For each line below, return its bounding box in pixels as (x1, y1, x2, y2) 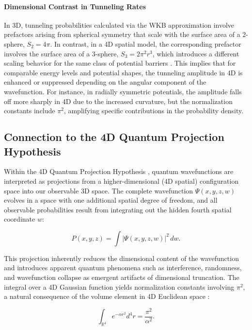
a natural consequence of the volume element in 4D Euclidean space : (4, 291, 210, 301)
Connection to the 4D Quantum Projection (4, 129, 224, 144)
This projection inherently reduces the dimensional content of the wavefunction (4, 253, 239, 263)
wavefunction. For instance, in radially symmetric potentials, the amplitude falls (4, 86, 242, 96)
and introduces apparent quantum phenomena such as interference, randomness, (4, 262, 242, 273)
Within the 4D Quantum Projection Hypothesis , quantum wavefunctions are (4, 166, 234, 176)
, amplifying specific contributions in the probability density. (63, 105, 244, 116)
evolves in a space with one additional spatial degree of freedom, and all (4, 195, 218, 205)
